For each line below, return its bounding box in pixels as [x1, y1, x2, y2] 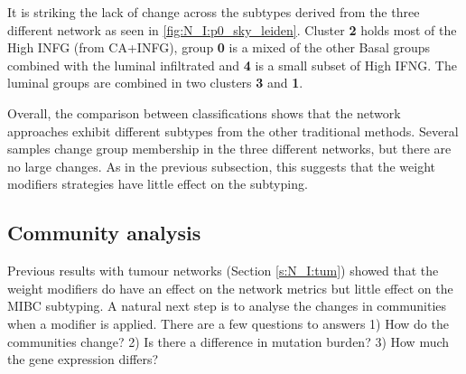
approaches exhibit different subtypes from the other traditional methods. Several [7, 121, 459, 140]
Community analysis [7, 219, 201, 247]
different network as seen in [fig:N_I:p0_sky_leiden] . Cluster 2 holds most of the [7, 20, 457, 39]
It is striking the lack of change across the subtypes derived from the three [7, 3, 420, 21]
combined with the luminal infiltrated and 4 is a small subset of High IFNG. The [7, 55, 457, 74]
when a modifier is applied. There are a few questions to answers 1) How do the [7, 313, 449, 332]
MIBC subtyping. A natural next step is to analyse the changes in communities [7, 296, 447, 315]
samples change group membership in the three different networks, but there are [7, 139, 452, 158]
